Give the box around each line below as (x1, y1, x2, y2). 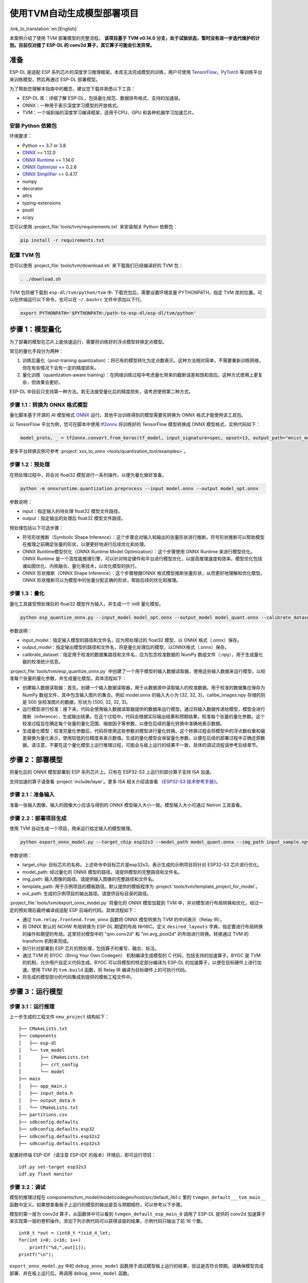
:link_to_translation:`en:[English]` (9, 26, 79, 32)
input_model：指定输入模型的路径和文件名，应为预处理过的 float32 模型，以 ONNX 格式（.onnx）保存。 (22, 637, 242, 643)
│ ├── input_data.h (18, 1091, 73, 1096)
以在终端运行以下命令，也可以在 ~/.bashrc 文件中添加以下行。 (9, 297, 145, 303)
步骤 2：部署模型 (9, 755, 63, 764)
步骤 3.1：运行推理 (9, 1003, 55, 1010)
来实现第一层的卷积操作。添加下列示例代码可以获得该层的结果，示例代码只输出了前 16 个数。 (9, 1218, 206, 1224)
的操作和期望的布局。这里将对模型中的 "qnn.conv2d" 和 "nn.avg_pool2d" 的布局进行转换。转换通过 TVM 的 (22, 930, 249, 937)
